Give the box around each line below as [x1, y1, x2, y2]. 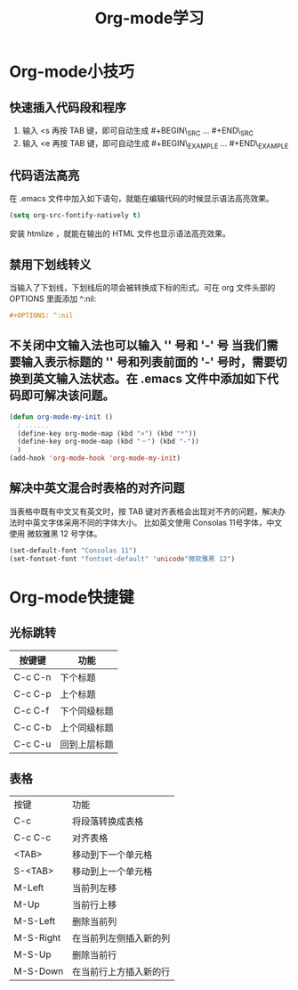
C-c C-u [13, 737, 52, 749]
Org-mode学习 [94, 8, 205, 29]
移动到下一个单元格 [71, 848, 153, 861]
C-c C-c [13, 831, 52, 844]
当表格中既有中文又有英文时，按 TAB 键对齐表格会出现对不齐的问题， [9, 505, 262, 517]
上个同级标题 [60, 721, 114, 733]
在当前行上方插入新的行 [71, 966, 171, 978]
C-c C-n [13, 670, 52, 683]
